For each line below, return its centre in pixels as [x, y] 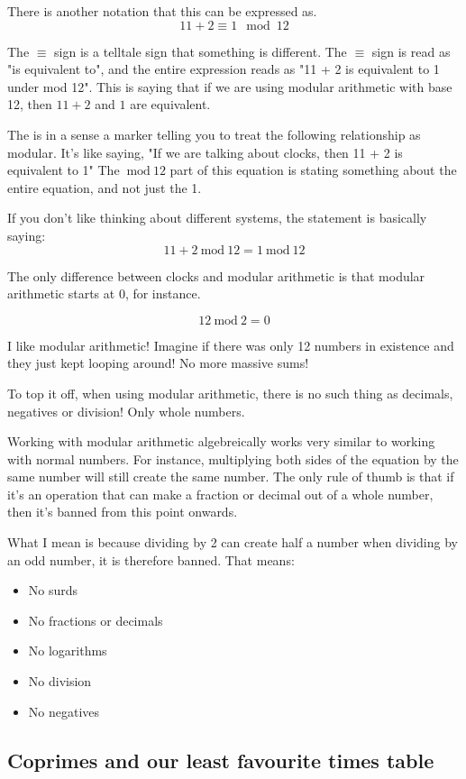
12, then [30, 104]
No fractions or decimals [96, 620]
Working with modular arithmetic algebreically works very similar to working [221, 441]
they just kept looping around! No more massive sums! [158, 363]
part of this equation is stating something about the [313, 170]
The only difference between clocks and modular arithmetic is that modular [216, 275]
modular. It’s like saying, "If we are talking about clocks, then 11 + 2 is [205, 152]
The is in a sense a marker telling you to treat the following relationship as [214, 134]
